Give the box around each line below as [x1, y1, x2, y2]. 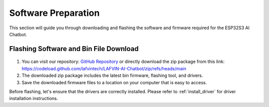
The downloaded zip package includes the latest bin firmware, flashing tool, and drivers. [21, 72, 203, 79]
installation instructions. [9, 96, 58, 102]
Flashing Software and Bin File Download [9, 45, 139, 53]
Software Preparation [9, 7, 100, 18]
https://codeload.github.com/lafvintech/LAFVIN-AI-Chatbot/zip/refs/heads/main [21, 65, 186, 71]
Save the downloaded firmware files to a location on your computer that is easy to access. [21, 79, 207, 85]
